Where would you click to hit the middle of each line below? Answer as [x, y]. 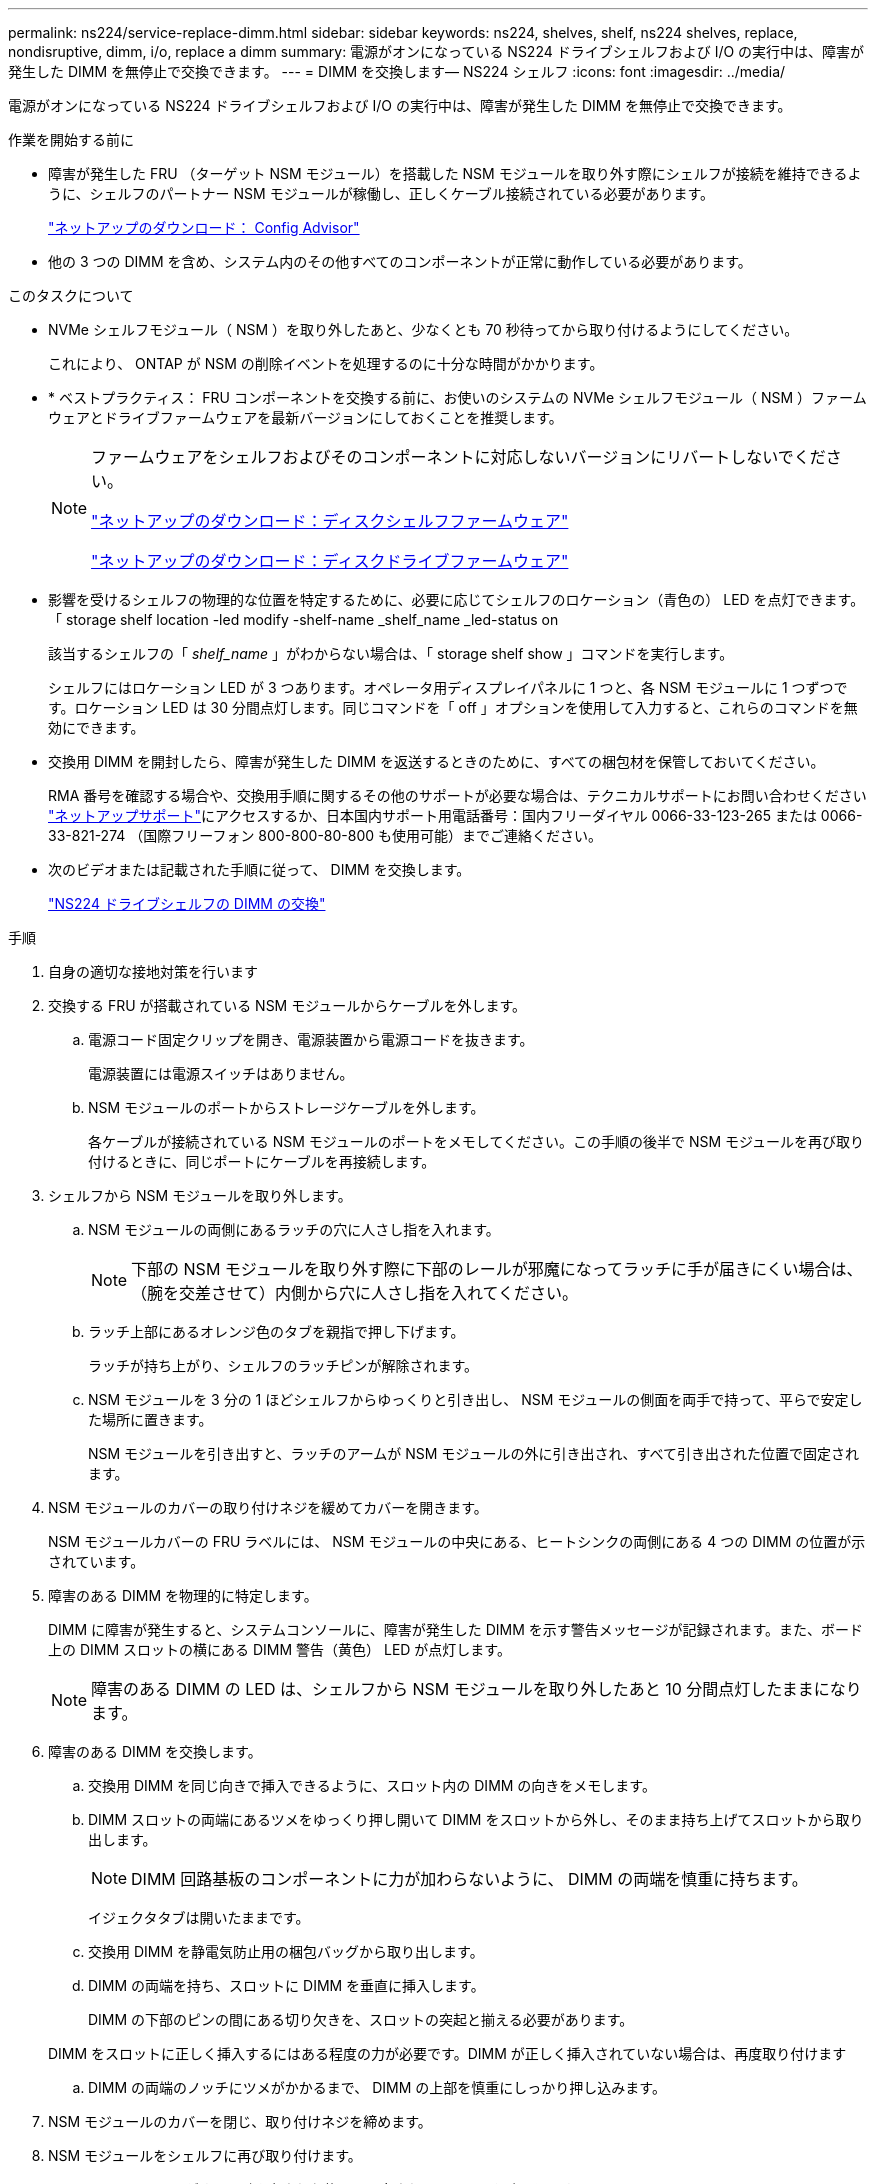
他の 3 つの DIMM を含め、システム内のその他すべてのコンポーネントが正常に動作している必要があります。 [400, 261]
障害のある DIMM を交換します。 [155, 1751]
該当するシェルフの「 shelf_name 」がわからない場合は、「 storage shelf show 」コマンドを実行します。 [391, 653]
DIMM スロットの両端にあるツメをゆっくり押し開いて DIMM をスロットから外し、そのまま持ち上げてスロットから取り [476, 1819]
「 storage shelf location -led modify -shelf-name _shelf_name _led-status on [303, 619]
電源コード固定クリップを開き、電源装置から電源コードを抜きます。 [311, 1039]
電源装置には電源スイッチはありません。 [221, 1073]
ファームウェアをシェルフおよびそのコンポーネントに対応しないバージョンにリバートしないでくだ [458, 457]
